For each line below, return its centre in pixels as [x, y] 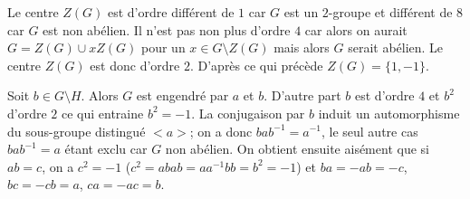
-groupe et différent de [390, 12]
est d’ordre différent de [171, 12]
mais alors [302, 47]
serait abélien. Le [396, 47]
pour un [163, 47]
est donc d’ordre [135, 65]
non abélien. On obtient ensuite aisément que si [297, 149]
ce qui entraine [102, 113]
